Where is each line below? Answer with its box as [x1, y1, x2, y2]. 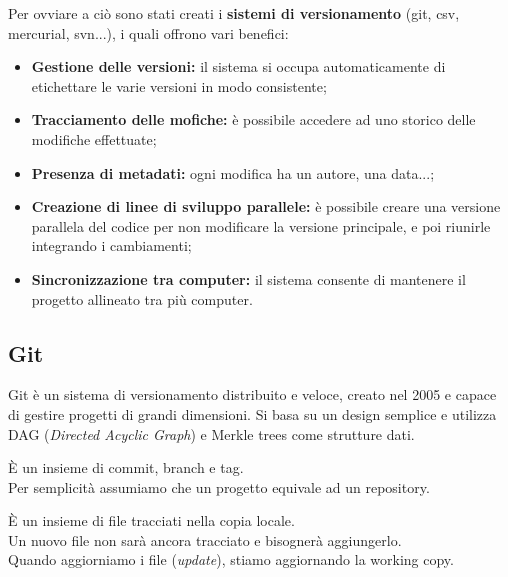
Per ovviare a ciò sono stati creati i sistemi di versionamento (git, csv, [8, 3, 460, 23]
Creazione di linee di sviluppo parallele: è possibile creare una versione [31, 196, 501, 217]
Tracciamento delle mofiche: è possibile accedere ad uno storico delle [31, 109, 476, 130]
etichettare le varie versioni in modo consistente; [31, 75, 327, 96]
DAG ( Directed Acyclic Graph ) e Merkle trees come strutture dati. [8, 423, 415, 444]
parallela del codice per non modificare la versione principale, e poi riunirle [31, 215, 491, 236]
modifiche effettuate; [31, 128, 157, 149]
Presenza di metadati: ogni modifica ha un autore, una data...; [31, 162, 435, 183]
